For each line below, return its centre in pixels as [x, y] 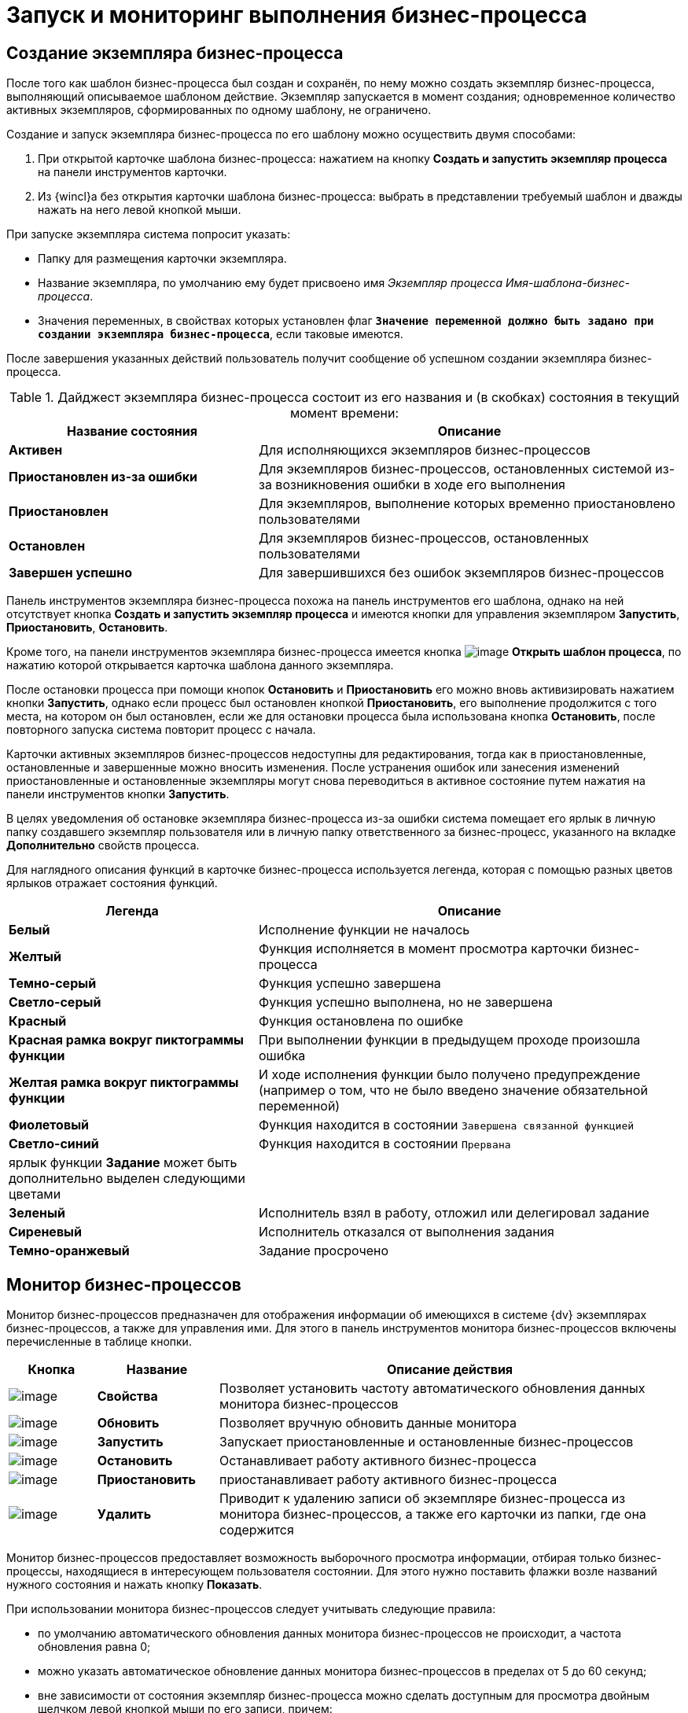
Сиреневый [45, 1232]
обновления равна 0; [94, 1647]
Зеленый [37, 1213]
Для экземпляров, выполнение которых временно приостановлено [467, 504]
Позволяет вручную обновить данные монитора [368, 1423]
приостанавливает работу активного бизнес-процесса [388, 1480]
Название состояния [132, 431]
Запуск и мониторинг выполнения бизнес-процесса [297, 15]
